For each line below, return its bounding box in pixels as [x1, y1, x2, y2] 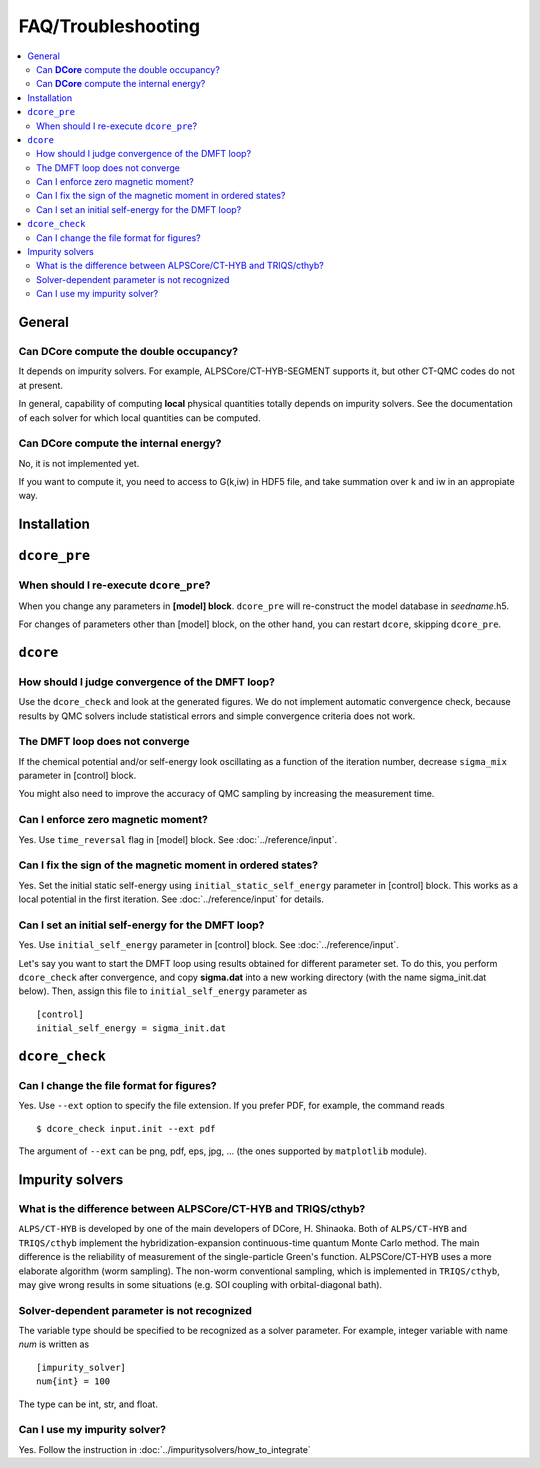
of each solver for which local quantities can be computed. [18, 411, 261, 424]
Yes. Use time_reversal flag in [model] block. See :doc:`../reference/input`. [18, 833, 338, 845]
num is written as [18, 1338, 90, 1350]
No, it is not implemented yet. [18, 457, 140, 469]
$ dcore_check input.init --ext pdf [36, 1123, 216, 1134]
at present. [18, 379, 64, 391]
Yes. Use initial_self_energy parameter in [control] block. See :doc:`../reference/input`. [18, 939, 399, 951]
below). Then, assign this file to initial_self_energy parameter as [18, 985, 308, 997]
